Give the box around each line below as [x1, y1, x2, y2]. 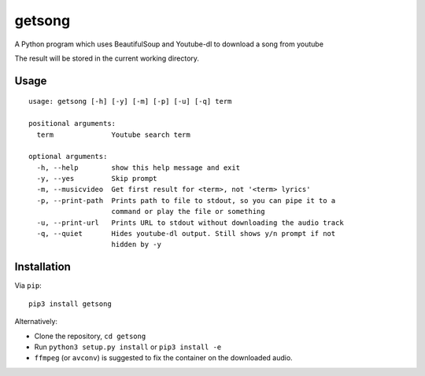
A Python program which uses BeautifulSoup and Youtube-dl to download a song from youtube [14, 39, 324, 49]
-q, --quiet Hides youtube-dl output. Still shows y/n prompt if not [36, 229, 336, 238]
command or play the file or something [111, 207, 265, 216]
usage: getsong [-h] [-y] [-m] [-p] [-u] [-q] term [28, 97, 232, 106]
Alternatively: [14, 317, 58, 326]
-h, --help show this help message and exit [36, 163, 240, 172]
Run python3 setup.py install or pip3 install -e [34, 342, 222, 352]
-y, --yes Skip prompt [36, 174, 157, 183]
